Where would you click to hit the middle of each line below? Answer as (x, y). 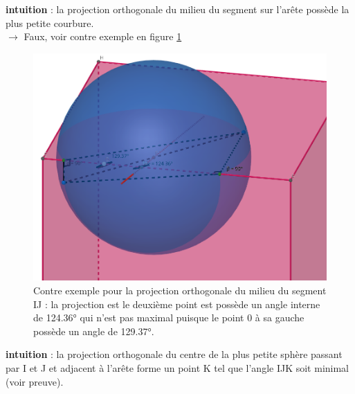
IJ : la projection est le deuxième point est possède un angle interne (177, 304)
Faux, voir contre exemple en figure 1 (103, 36)
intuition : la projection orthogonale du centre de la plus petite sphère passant (174, 354)
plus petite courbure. (50, 23)
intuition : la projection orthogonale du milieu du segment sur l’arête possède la (177, 9)
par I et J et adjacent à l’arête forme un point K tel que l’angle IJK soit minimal (177, 367)
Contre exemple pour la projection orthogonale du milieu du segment (180, 290)
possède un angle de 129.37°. (94, 331)
